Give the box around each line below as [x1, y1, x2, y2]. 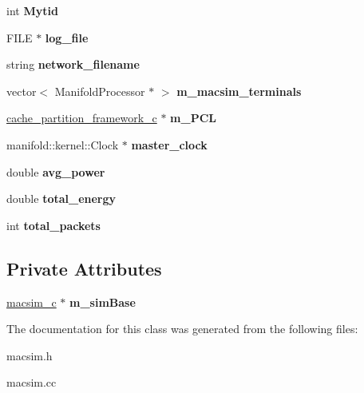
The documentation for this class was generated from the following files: [6, 320, 358, 337]
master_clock [131, 136, 208, 153]
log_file [45, 29, 89, 46]
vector [6, 82, 37, 99]
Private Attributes [6, 256, 162, 280]
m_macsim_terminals [176, 82, 302, 99]
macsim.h [6, 347, 53, 363]
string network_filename [6, 56, 140, 73]
